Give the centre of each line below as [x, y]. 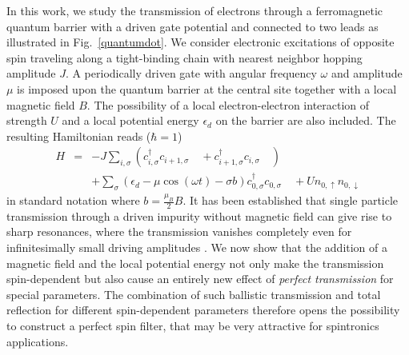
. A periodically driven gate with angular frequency [191, 73]
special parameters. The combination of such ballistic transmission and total [194, 294]
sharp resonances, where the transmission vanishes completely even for [179, 231]
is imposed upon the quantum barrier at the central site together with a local [207, 88]
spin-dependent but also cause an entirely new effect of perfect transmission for [200, 279]
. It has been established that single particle [291, 200]
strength [27, 120]
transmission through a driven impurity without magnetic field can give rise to [199, 215]
